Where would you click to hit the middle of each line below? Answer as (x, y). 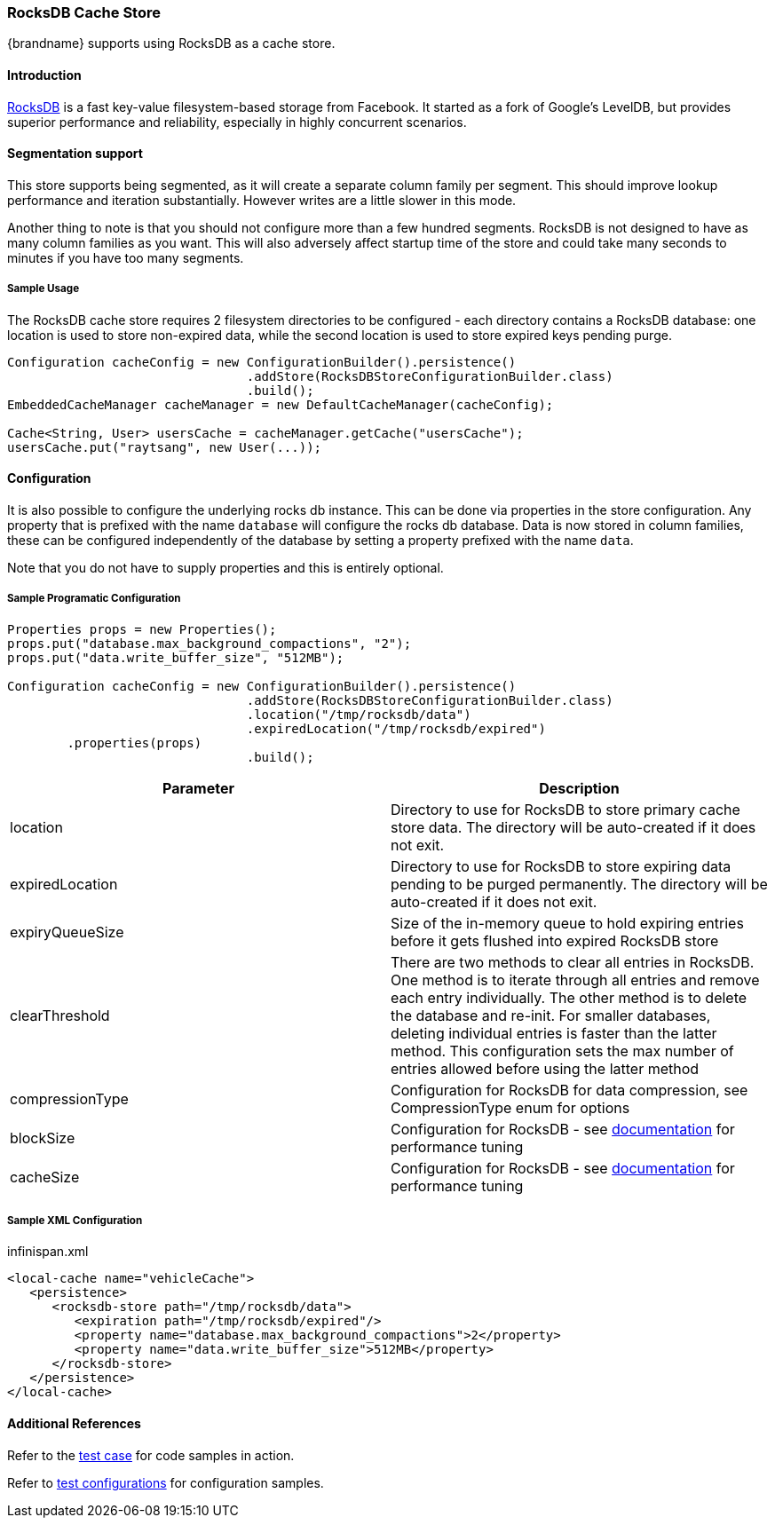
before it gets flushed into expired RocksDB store (555, 940)
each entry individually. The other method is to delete (569, 997)
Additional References (74, 1423)
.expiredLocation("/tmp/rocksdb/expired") (396, 728)
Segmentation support (75, 154)
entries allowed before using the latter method (545, 1068)
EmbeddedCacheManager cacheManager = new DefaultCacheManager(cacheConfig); (281, 404)
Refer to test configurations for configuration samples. (166, 1482)
